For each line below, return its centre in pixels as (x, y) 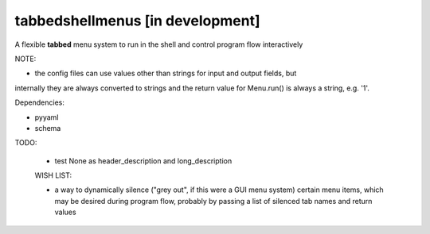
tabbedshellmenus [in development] (137, 21)
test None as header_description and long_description (143, 161)
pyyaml (47, 117)
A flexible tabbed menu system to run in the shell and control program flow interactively (159, 44)
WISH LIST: (53, 175)
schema (48, 128)
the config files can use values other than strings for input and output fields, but (166, 73)
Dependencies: (40, 102)
